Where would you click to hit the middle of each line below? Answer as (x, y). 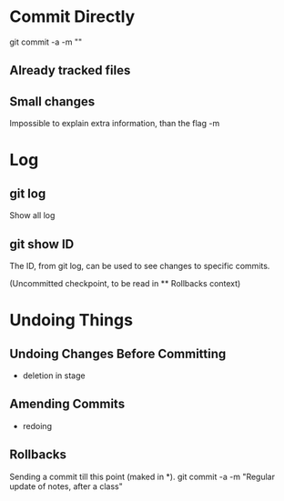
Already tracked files (70, 70)
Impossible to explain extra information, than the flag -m (115, 124)
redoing (37, 426)
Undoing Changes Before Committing (118, 353)
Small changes (52, 101)
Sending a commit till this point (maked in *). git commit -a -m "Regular (142, 476)
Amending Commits (67, 404)
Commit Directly (72, 17)
